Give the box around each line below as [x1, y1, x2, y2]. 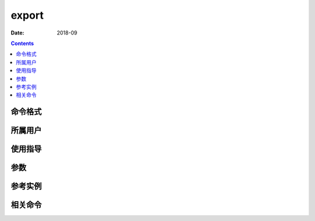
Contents [10, 40, 34, 47]
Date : [10, 29, 24, 36]
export [10, 9, 44, 22]
